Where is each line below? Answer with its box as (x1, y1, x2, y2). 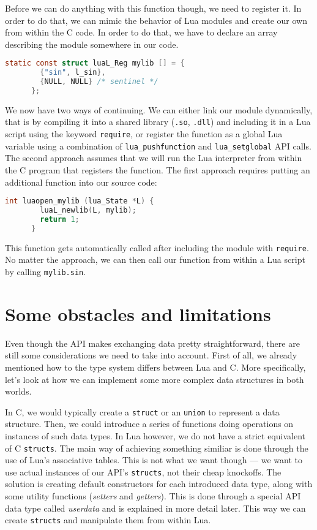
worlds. (5, 385, 32, 398)
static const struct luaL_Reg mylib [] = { (5, 59, 185, 68)
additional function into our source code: (5, 175, 157, 188)
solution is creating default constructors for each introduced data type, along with (5, 477, 313, 490)
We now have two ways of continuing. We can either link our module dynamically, (5, 103, 313, 116)
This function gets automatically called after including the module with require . (5, 241, 309, 254)
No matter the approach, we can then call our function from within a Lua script (5, 253, 305, 266)
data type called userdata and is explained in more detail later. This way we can (5, 501, 306, 514)
